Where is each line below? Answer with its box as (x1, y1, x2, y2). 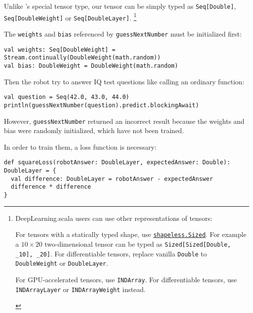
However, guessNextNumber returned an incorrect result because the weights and (4, 116, 245, 126)
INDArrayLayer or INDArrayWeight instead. (15, 284, 146, 294)
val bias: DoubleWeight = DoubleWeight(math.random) (4, 62, 178, 69)
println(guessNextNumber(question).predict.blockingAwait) (4, 101, 199, 109)
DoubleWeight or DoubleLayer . (15, 258, 108, 268)
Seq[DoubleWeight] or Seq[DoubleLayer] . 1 (4, 11, 137, 22)
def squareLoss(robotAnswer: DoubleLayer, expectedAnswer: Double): (4, 159, 231, 166)
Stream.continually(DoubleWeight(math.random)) (4, 54, 161, 61)
